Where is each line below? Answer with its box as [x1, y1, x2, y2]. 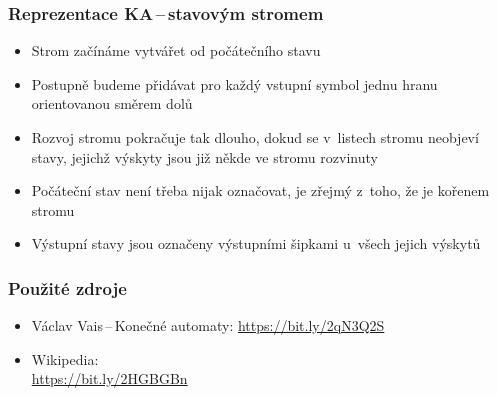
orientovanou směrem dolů [31, 93, 193, 114]
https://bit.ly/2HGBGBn [31, 368, 188, 389]
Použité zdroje [8, 275, 127, 300]
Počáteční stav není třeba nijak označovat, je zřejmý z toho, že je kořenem [31, 180, 490, 201]
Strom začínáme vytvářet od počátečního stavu [31, 40, 321, 61]
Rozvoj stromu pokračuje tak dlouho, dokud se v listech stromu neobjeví [31, 127, 479, 147]
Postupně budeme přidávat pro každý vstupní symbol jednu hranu [31, 73, 438, 94]
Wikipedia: [31, 348, 99, 369]
